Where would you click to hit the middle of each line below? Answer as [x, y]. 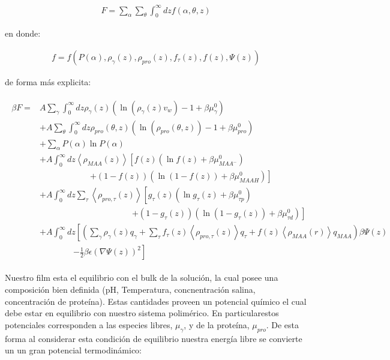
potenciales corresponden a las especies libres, [89, 324]
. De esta [283, 324]
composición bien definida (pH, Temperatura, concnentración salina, [130, 289]
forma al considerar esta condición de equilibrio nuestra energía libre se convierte [154, 338]
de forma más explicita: [48, 81]
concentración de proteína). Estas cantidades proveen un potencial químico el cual [156, 301]
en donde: [23, 33]
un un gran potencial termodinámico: [73, 350]
